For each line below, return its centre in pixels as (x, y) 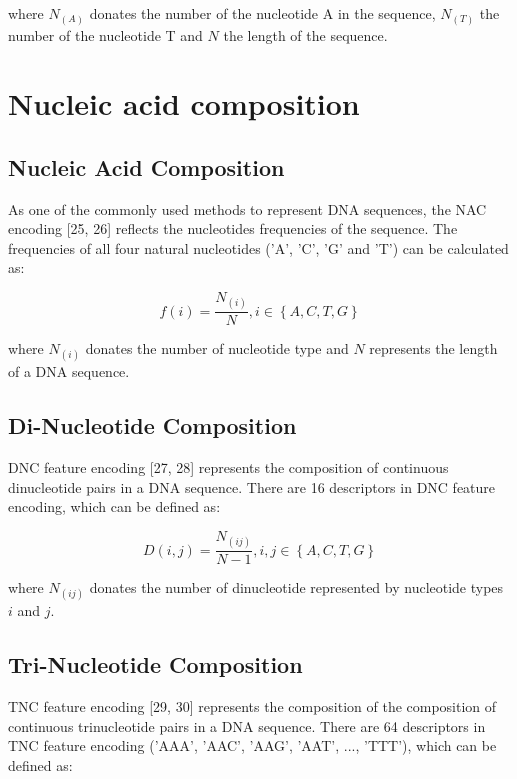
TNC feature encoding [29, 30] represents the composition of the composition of (252, 706)
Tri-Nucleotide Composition (155, 664)
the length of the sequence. (305, 34)
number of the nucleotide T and (105, 34)
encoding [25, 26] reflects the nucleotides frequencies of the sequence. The (233, 228)
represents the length (433, 348)
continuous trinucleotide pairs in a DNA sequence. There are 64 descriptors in (247, 725)
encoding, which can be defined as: (114, 506)
